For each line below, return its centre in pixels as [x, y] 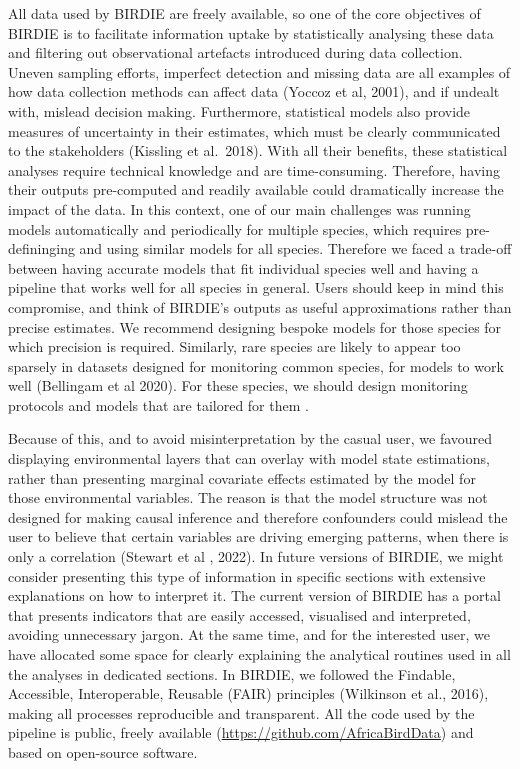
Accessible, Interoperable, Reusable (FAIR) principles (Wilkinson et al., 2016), [248, 693]
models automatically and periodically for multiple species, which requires [235, 228]
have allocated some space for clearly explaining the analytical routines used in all [259, 654]
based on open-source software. [103, 751]
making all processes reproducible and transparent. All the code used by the [241, 712]
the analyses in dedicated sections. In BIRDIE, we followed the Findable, [232, 673]
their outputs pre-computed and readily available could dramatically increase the [256, 189]
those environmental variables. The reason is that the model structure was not [248, 497]
